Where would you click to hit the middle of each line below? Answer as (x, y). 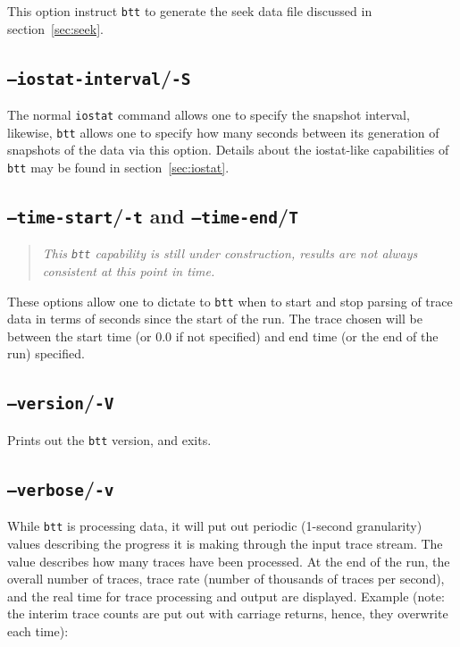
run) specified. (46, 353)
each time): (38, 630)
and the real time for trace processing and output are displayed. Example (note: (226, 596)
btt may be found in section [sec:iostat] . (118, 167)
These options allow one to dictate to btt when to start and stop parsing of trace (230, 301)
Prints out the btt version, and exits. (109, 439)
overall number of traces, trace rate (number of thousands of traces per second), (226, 579)
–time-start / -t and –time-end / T (153, 215)
